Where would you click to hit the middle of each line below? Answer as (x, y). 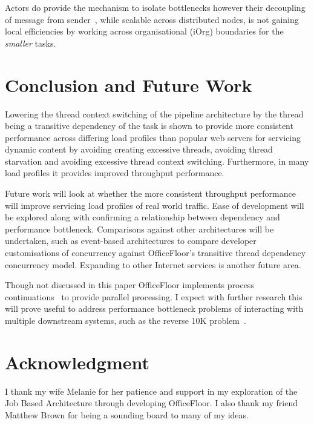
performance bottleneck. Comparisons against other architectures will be (139, 229)
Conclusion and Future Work (129, 84)
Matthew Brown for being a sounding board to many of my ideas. (127, 414)
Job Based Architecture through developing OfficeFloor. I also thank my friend (151, 403)
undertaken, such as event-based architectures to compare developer (131, 241)
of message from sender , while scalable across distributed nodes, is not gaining (152, 19)
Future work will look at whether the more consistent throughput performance (150, 193)
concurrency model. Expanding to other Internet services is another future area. (153, 264)
